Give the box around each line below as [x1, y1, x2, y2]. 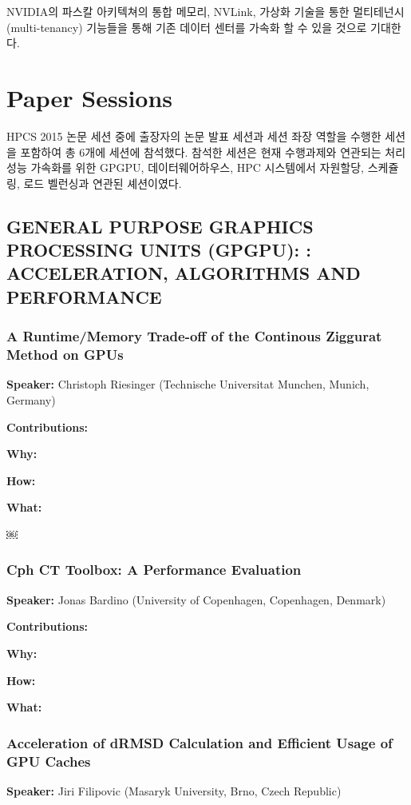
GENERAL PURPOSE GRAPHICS [6, 213, 314, 238]
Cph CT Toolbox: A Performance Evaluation [6, 560, 302, 580]
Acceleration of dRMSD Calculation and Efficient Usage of [6, 732, 393, 752]
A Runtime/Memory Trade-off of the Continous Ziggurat [6, 326, 382, 346]
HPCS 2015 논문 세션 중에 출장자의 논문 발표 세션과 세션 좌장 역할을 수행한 [6, 127, 381, 144]
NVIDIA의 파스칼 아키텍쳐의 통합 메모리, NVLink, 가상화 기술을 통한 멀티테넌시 [6, 3, 405, 19]
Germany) [6, 391, 56, 408]
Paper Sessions [6, 81, 173, 114]
